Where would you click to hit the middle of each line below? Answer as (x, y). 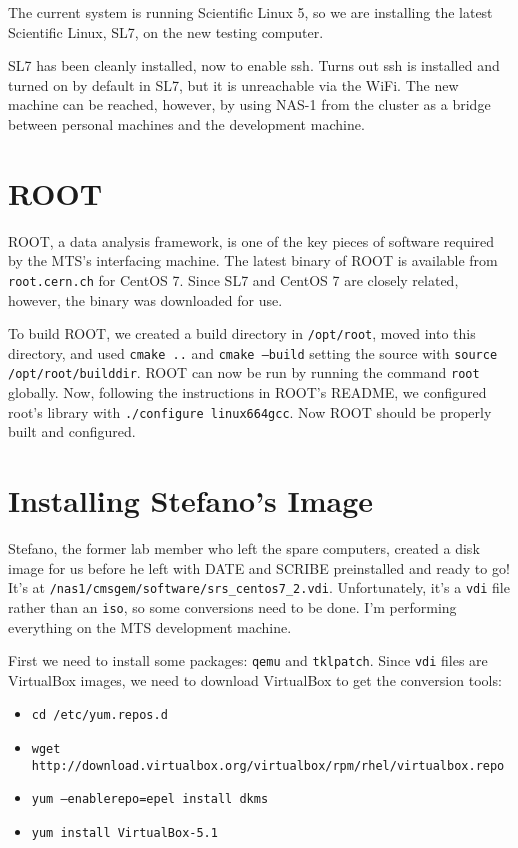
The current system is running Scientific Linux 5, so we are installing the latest (250, 12)
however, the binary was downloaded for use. (145, 299)
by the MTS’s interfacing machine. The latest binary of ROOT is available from (253, 260)
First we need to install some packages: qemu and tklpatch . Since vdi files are (248, 660)
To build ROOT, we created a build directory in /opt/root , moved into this (242, 333)
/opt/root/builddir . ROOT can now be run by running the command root (244, 372)
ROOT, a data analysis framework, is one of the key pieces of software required (251, 240)
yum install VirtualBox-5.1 (124, 833)
